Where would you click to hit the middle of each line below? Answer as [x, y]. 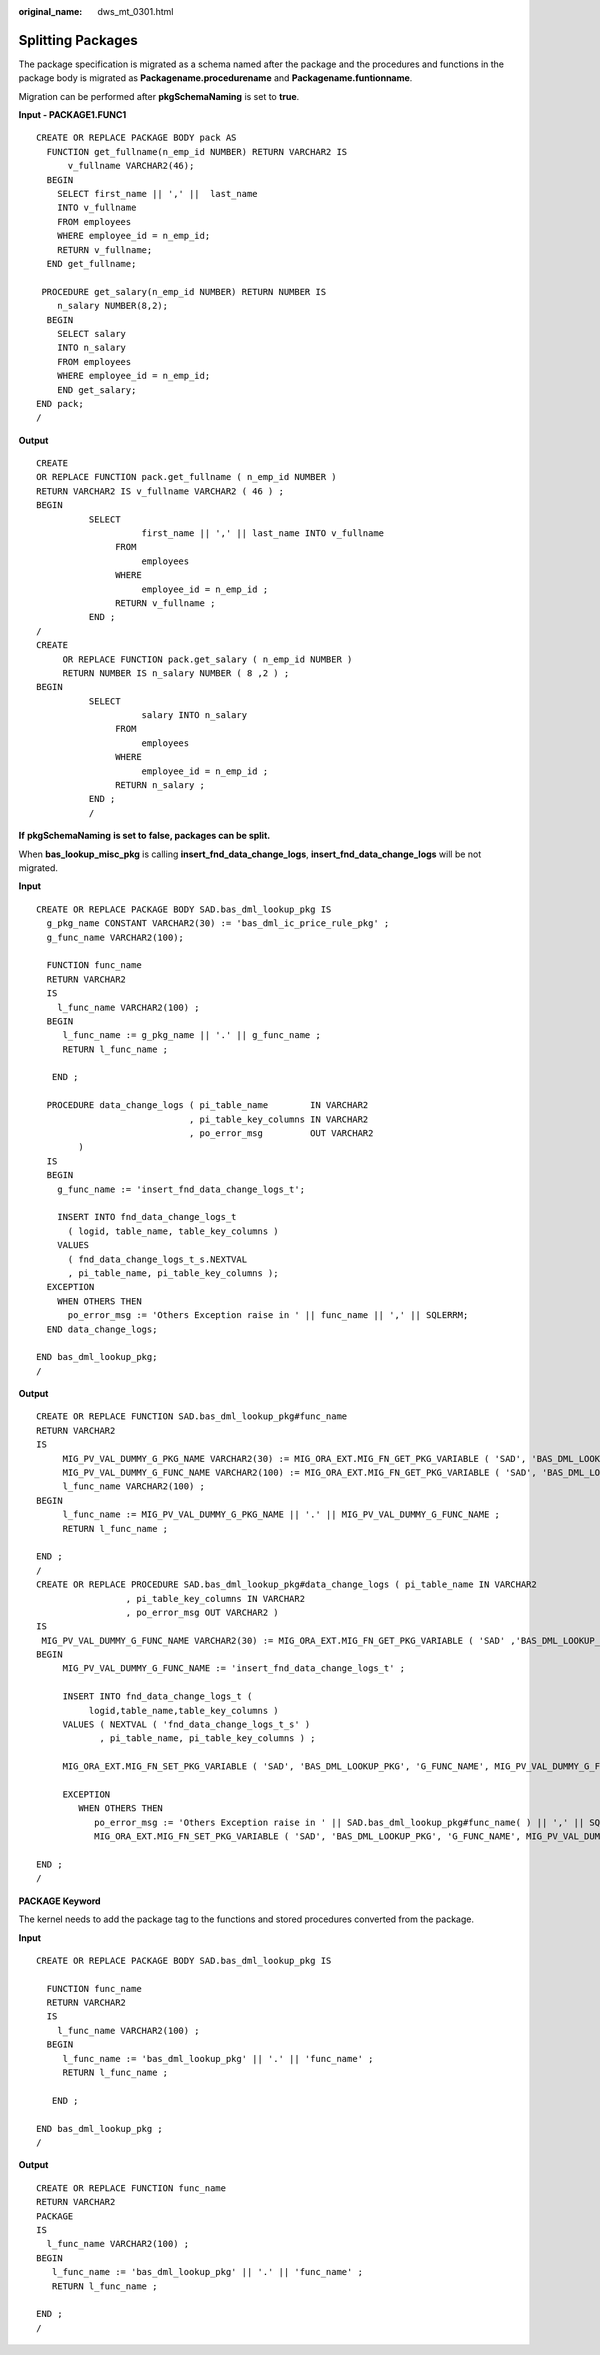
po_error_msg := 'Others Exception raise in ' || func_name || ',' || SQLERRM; [268, 1315]
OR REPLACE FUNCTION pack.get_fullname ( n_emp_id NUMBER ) [186, 477]
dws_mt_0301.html [135, 11]
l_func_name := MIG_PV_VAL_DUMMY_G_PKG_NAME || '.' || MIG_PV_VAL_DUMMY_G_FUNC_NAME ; [281, 1514]
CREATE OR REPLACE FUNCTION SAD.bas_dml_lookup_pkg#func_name [192, 1416]
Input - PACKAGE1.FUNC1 [72, 115]
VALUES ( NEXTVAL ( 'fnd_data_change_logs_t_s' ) [186, 1724]
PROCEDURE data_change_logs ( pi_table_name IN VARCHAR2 [207, 1105]
